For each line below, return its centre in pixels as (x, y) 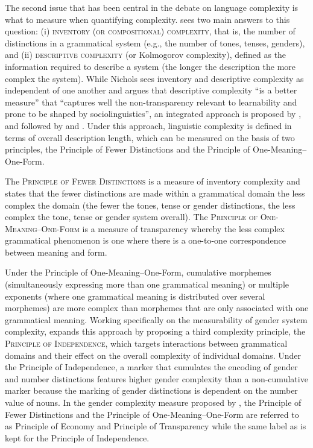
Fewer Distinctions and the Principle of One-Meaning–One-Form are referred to (152, 414)
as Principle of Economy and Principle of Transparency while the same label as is (156, 426)
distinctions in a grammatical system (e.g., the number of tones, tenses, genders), (155, 43)
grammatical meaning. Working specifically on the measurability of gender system (156, 319)
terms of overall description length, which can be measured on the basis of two (150, 137)
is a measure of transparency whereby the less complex (183, 228)
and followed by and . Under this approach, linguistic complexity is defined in (148, 125)
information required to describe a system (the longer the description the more (150, 66)
